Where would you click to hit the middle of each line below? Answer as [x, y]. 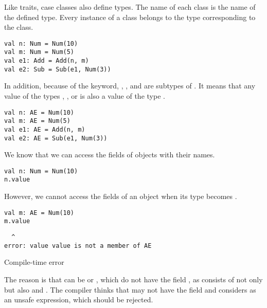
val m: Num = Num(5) [39, 52]
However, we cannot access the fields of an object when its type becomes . [121, 196]
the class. [19, 27]
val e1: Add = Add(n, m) [47, 61]
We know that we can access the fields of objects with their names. [110, 155]
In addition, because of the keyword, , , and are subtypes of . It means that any [130, 86]
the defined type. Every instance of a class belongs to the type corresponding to [130, 17]
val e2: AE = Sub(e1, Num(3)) [56, 138]
